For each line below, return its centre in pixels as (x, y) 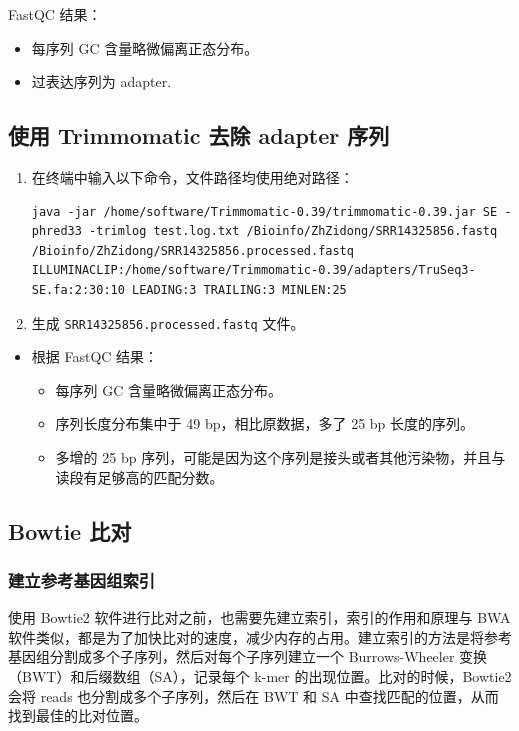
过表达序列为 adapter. (101, 81)
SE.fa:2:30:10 (78, 289)
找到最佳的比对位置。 (78, 715)
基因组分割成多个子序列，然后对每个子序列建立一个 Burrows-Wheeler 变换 (248, 656)
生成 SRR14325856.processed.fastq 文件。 (168, 322)
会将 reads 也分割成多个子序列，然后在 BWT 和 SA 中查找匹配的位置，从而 (253, 695)
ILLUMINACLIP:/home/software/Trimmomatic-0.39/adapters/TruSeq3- (253, 270)
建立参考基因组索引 (82, 579)
